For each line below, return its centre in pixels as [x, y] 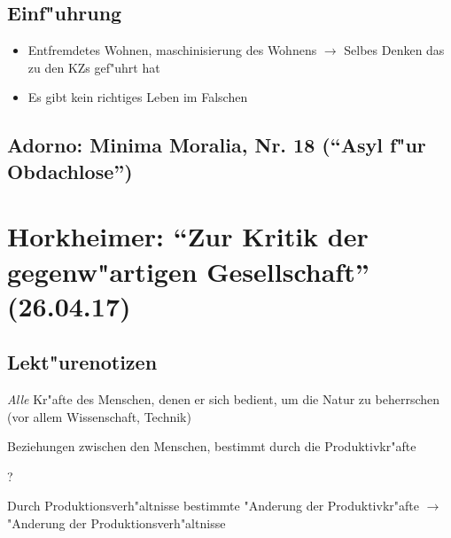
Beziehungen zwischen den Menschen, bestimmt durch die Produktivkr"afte [212, 446]
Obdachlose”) [70, 171]
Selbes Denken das [394, 50]
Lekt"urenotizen [82, 362]
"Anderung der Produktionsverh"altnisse [117, 523]
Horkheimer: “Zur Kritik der [188, 236]
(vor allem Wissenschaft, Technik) [99, 416]
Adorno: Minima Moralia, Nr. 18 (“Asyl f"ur [217, 145]
